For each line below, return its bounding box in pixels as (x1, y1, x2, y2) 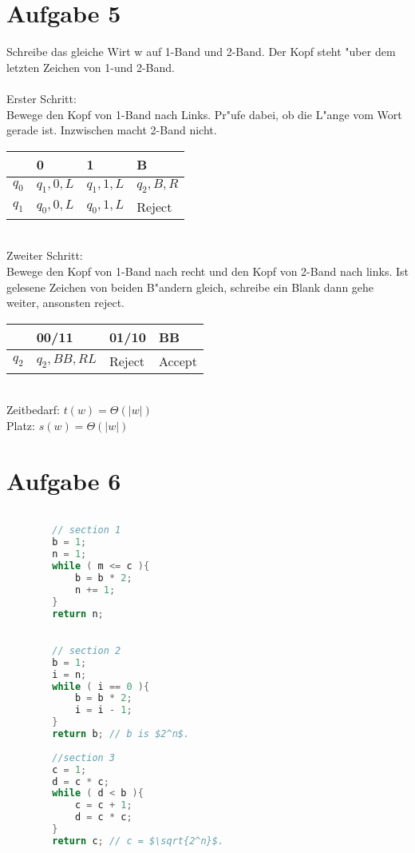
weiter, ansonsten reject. (6, 294, 125, 311)
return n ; (52, 608, 104, 620)
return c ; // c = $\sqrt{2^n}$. (52, 835, 224, 847)
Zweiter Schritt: (6, 247, 83, 264)
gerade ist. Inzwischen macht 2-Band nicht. (6, 122, 217, 138)
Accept (158, 351, 197, 370)
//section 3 (52, 751, 116, 763)
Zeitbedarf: (6, 401, 60, 418)
